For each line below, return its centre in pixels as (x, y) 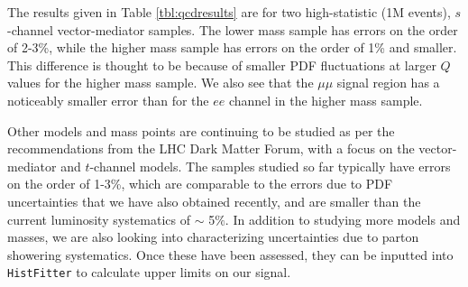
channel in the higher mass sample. (326, 100)
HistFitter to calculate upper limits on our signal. (149, 272)
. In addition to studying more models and (343, 219)
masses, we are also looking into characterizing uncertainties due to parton (213, 237)
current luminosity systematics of (99, 219)
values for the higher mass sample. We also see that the (161, 83)
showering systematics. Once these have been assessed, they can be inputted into (230, 254)
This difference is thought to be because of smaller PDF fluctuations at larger (222, 65)
